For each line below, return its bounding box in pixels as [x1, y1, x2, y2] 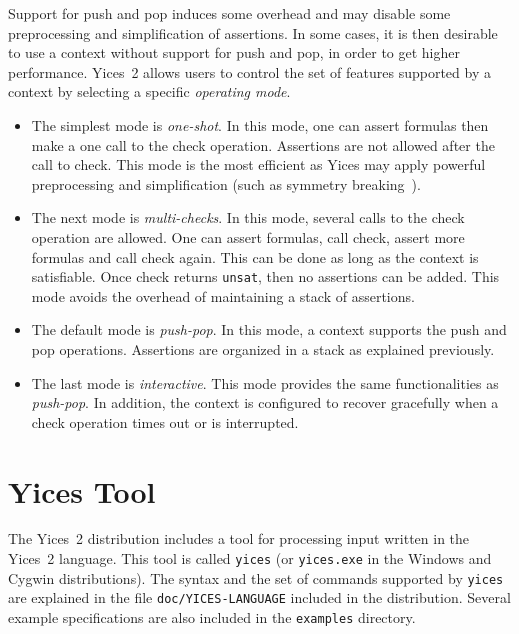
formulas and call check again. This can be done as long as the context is [31, 246, 479, 267]
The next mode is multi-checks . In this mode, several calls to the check [31, 207, 465, 228]
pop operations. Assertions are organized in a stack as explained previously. [31, 338, 495, 359]
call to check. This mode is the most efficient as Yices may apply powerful [31, 154, 486, 175]
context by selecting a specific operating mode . [8, 81, 291, 102]
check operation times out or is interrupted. [31, 411, 299, 432]
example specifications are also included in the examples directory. [8, 607, 416, 628]
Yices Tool [8, 470, 156, 511]
